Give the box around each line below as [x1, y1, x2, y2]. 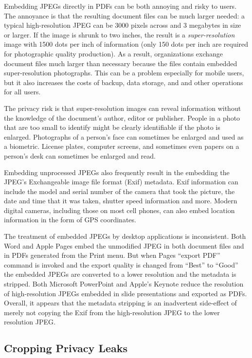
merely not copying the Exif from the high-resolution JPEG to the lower [4, 307, 220, 317]
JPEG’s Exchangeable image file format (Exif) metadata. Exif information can [4, 177, 238, 187]
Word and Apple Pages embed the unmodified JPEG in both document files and [4, 240, 244, 251]
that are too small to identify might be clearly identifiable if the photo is [4, 122, 220, 132]
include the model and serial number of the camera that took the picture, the [4, 186, 235, 196]
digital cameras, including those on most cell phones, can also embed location [4, 205, 235, 215]
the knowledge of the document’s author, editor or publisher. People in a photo [4, 112, 240, 123]
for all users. [4, 87, 41, 97]
